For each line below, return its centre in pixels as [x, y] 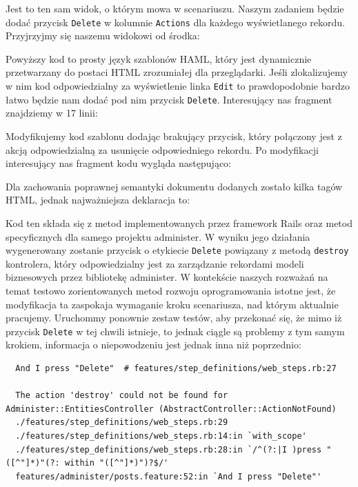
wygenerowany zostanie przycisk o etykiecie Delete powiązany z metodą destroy [177, 250]
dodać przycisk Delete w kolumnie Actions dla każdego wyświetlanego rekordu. [175, 22]
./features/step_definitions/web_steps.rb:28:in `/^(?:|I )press [169, 449]
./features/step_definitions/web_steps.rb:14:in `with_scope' [161, 436]
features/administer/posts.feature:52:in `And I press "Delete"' [169, 476]
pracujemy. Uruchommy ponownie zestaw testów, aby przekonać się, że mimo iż [174, 318]
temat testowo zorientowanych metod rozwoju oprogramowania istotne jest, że [171, 290]
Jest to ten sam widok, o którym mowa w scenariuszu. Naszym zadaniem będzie [175, 8]
